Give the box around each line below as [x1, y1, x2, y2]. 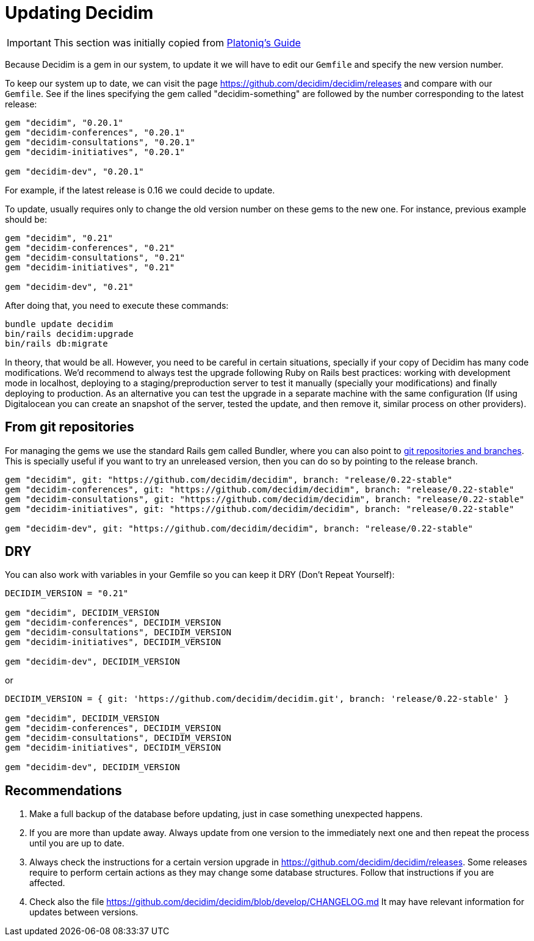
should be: [5, 214, 48, 225]
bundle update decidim [5, 319, 114, 329]
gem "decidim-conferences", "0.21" [5, 242, 175, 253]
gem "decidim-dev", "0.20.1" [5, 166, 144, 176]
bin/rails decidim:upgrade [5, 328, 134, 339]
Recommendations [5, 782, 122, 798]
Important [7, 36, 51, 49]
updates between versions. [29, 907, 139, 918]
